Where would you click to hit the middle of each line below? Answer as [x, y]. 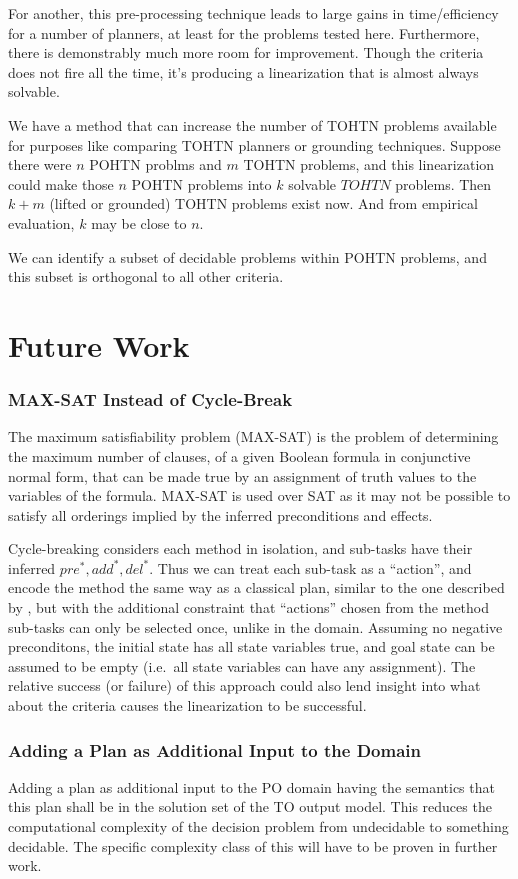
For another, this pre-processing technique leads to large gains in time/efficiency [253, 13]
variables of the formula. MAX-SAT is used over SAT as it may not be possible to [259, 495]
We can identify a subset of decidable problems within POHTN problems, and [247, 256]
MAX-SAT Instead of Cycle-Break [150, 399]
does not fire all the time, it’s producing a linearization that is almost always [243, 71]
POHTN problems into [201, 183]
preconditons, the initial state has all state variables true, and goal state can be [251, 646]
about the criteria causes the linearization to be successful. [187, 705]
